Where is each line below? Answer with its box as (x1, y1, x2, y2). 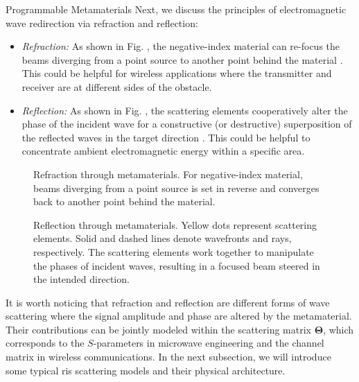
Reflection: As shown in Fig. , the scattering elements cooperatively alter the (21, 103, 348, 117)
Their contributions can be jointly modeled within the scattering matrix (6, 322, 311, 336)
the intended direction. (33, 272, 130, 286)
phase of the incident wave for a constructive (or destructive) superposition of (21, 116, 352, 131)
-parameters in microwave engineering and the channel (93, 336, 324, 350)
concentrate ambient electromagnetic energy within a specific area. (21, 144, 305, 158)
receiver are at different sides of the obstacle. (21, 79, 212, 94)
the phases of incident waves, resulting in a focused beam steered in (33, 258, 320, 272)
